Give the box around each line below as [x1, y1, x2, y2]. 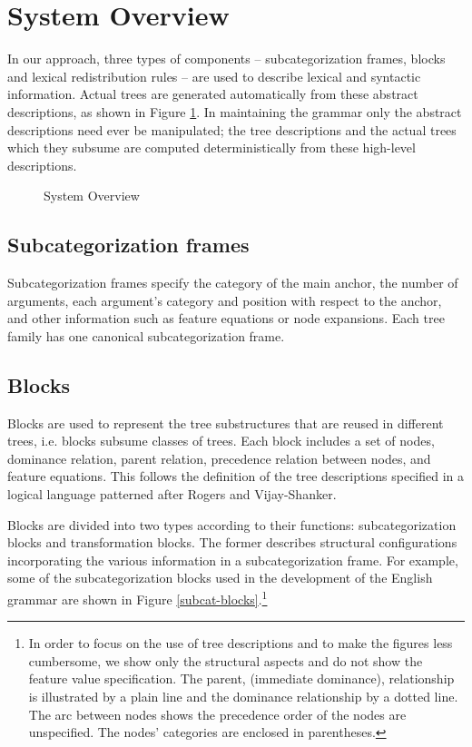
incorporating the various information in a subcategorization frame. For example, [7, 550, 458, 569]
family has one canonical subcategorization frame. [7, 326, 285, 345]
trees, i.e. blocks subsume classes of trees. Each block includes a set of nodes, [7, 431, 435, 450]
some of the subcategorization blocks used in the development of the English [7, 568, 433, 587]
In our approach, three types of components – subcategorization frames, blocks [7, 49, 446, 68]
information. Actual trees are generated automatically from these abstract [7, 84, 418, 103]
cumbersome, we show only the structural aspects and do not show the [28, 651, 423, 670]
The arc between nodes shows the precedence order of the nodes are [28, 704, 407, 723]
